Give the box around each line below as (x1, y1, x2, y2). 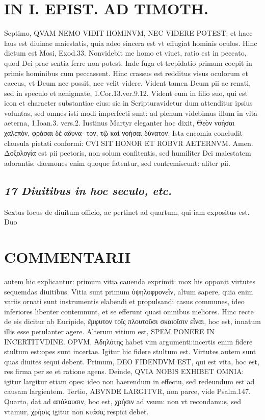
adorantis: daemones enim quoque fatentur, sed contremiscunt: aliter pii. (4, 157, 230, 168)
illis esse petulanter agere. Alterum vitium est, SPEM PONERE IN (4, 326, 215, 336)
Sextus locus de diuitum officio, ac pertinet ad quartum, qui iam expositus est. (4, 206, 250, 217)
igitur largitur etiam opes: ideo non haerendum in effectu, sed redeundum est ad (4, 376, 255, 386)
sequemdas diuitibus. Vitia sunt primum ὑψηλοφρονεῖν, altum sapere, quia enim (4, 286, 253, 297)
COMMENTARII (4, 246, 131, 267)
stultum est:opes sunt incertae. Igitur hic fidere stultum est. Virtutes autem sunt (4, 346, 256, 357)
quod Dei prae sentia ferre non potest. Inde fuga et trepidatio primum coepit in (4, 57, 252, 68)
